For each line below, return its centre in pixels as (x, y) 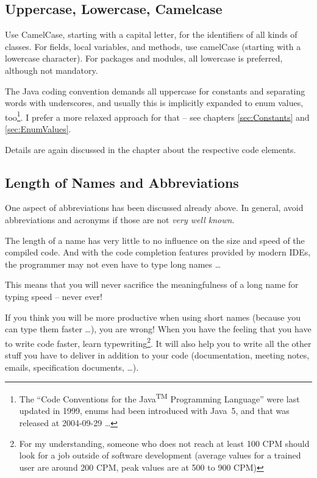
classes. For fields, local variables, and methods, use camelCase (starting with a (153, 46)
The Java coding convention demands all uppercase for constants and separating (155, 91)
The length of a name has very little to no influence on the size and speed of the (155, 240)
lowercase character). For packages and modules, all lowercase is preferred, (144, 58)
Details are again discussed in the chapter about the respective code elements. (151, 149)
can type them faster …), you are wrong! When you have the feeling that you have (158, 329)
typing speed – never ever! (54, 296)
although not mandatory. (52, 70)
